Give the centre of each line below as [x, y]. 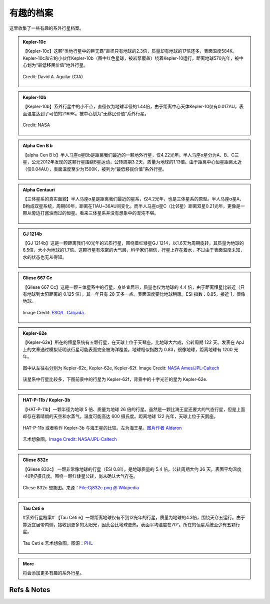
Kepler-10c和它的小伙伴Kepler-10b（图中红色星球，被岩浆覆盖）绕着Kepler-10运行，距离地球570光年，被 [131, 58]
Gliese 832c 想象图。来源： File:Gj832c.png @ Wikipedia [81, 487]
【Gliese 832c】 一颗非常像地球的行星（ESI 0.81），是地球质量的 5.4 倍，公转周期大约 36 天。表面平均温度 [132, 469]
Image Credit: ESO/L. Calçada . [54, 312]
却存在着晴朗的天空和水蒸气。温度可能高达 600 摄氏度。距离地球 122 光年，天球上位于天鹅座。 [120, 417]
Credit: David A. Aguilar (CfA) [53, 76]
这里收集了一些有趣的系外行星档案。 [46, 28]
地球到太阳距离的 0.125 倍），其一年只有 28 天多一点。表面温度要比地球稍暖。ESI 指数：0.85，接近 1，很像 [136, 294]
